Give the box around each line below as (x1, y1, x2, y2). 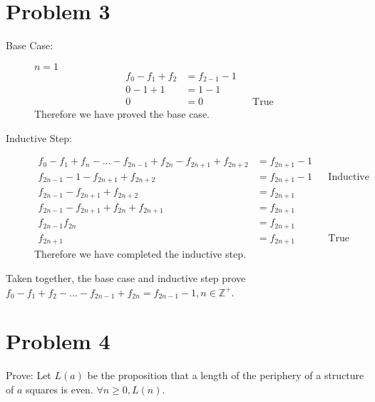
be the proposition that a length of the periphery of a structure (87, 368, 364, 383)
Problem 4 (6, 326, 111, 356)
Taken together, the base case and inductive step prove (6, 270, 246, 285)
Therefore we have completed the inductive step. (34, 246, 246, 261)
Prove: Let (6, 368, 51, 383)
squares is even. (26, 381, 93, 396)
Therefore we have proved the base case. (34, 106, 210, 121)
